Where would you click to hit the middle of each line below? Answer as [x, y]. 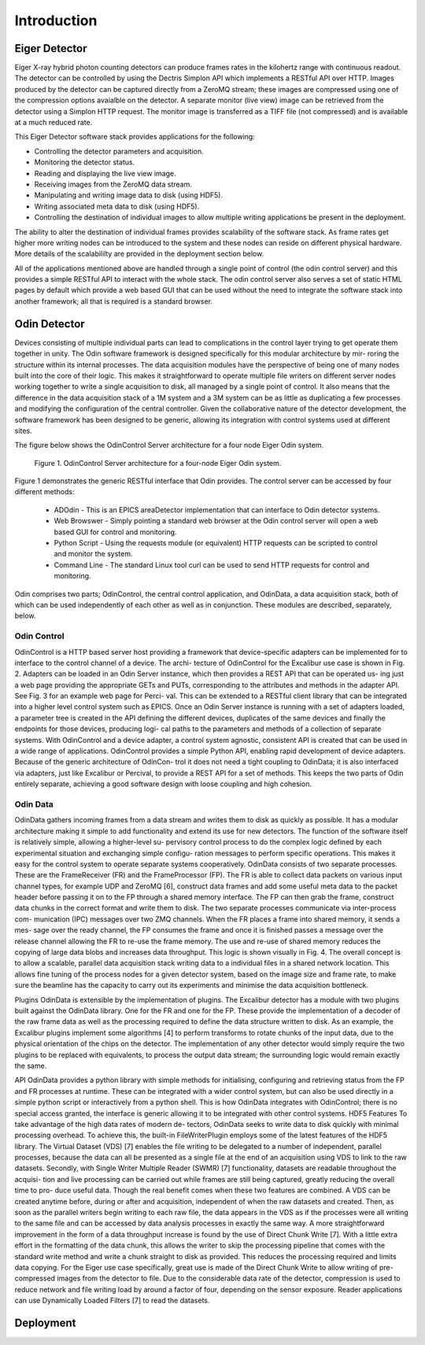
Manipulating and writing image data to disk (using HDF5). [129, 195]
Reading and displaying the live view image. [105, 173]
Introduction [56, 20]
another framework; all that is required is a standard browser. [113, 301]
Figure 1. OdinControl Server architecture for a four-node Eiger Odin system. [158, 463]
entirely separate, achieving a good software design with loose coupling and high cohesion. [163, 784]
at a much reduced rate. [54, 123]
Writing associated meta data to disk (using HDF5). [117, 206]
